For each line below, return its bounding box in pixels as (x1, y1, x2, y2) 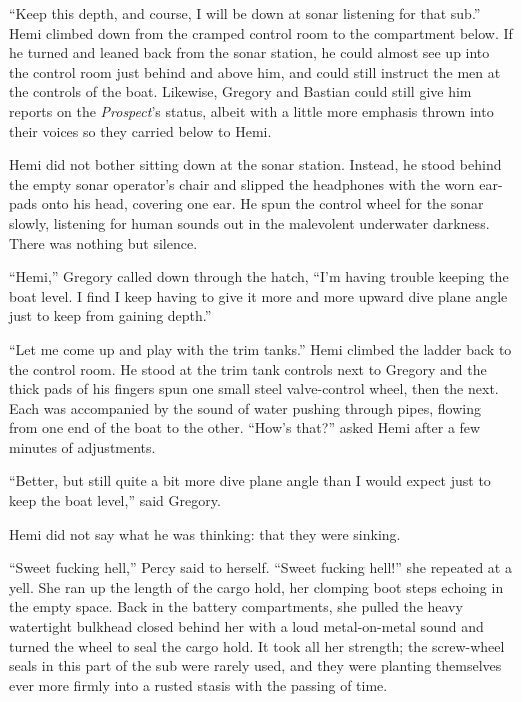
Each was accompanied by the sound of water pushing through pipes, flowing (9, 397, 481, 418)
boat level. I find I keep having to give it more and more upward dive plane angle (9, 285, 508, 306)
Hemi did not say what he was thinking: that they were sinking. (9, 523, 401, 544)
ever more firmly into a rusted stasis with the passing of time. (9, 674, 388, 695)
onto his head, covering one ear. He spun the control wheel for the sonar (41, 193, 484, 214)
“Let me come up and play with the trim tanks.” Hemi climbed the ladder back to (9, 338, 512, 359)
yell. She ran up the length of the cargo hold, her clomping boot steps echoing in (9, 576, 504, 597)
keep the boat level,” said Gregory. (9, 490, 221, 511)
